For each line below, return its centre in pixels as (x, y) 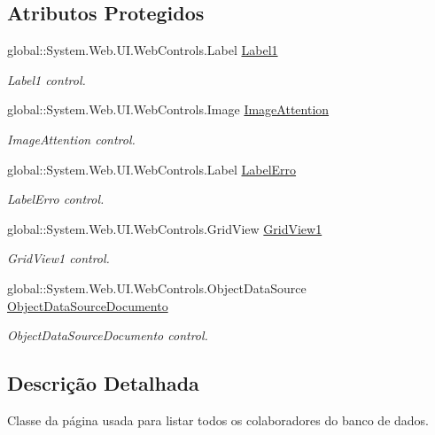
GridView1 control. (58, 258)
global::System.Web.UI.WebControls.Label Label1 (143, 50)
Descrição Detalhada (103, 383)
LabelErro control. (56, 199)
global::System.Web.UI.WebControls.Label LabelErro (152, 169)
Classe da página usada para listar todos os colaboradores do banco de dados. (218, 419)
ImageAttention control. (71, 139)
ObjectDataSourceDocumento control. (108, 335)
